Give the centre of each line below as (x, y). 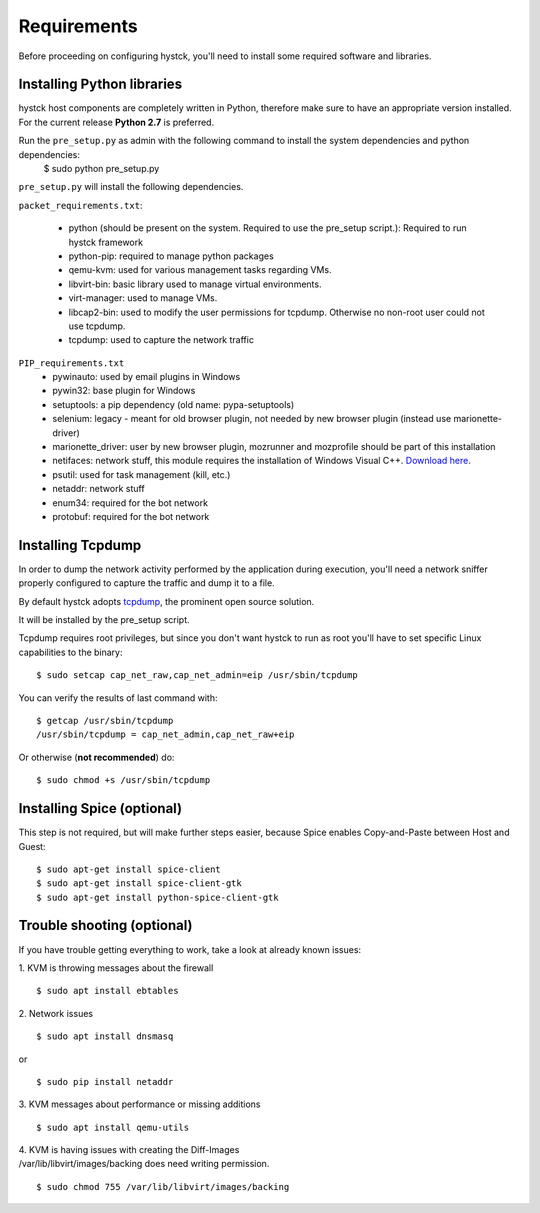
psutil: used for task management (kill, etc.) (141, 474)
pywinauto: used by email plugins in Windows (146, 377)
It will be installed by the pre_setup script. (104, 620)
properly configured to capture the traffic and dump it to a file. (146, 583)
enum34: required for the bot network (130, 502)
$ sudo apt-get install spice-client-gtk (139, 883)
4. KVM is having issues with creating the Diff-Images (129, 1150)
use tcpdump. (97, 326)
